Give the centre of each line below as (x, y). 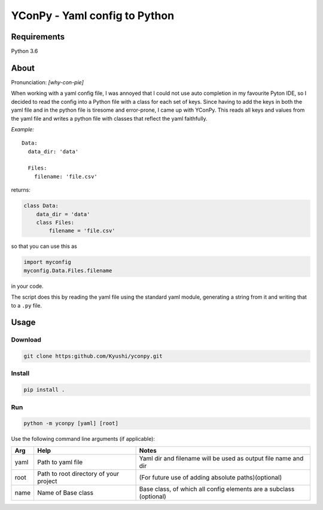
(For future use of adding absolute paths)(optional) (211, 477)
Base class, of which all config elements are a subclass (217, 489)
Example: (22, 129)
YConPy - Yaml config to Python (93, 16)
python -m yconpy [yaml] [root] (71, 423)
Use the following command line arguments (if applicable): (83, 439)
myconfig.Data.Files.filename (68, 271)
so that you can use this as (44, 246)
